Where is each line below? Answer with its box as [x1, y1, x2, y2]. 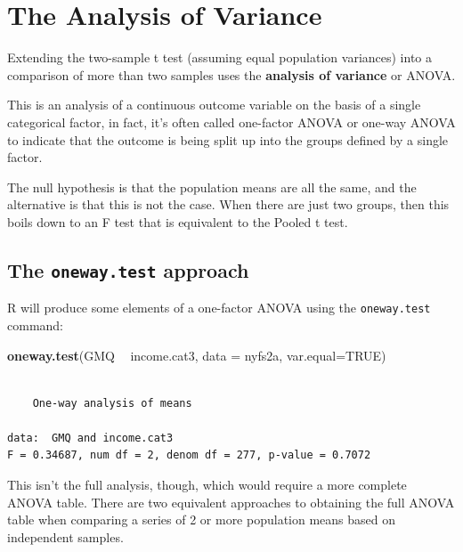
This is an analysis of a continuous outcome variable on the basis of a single [7, 95, 421, 114]
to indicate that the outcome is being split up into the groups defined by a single [7, 130, 449, 149]
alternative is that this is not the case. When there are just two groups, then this [7, 195, 450, 214]
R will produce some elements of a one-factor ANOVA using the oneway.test [7, 298, 431, 317]
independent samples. [7, 527, 124, 546]
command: [7, 315, 63, 334]
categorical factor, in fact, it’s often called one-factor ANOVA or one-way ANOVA [7, 112, 456, 131]
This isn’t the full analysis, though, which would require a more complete [7, 475, 407, 494]
